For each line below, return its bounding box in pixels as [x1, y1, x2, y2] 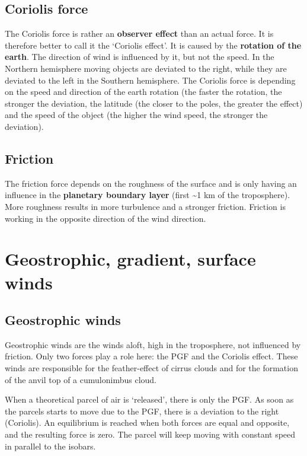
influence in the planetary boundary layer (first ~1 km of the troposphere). [5, 189, 290, 201]
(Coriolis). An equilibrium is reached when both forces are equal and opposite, [5, 416, 290, 429]
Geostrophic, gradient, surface [5, 247, 256, 271]
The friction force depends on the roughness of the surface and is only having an [5, 177, 297, 189]
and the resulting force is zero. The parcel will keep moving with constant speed [5, 428, 296, 441]
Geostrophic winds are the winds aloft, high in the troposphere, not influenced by [5, 338, 301, 350]
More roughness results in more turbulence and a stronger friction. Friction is [5, 200, 286, 212]
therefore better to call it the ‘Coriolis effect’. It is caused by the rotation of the [5, 39, 302, 51]
